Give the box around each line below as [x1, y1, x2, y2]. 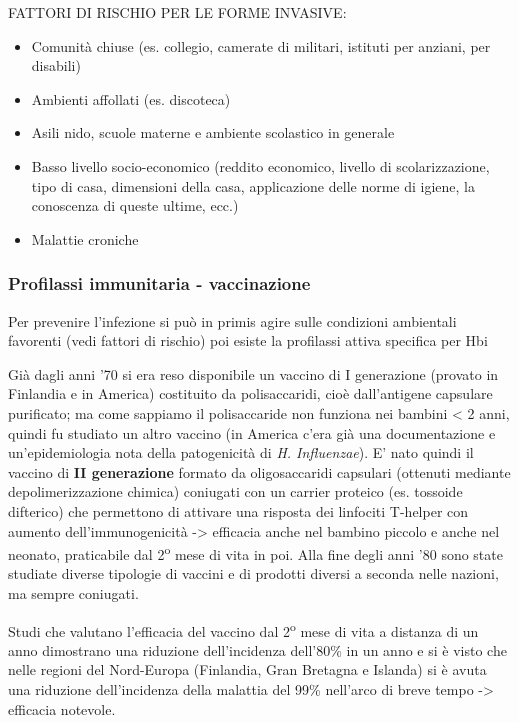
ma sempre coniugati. [8, 582, 139, 603]
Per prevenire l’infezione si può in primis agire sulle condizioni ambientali [8, 310, 457, 331]
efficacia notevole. [8, 698, 116, 719]
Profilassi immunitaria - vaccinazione [8, 271, 311, 296]
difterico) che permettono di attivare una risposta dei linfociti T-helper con [8, 500, 469, 521]
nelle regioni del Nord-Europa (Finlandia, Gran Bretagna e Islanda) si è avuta [8, 659, 487, 680]
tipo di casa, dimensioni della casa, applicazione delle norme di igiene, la [31, 175, 476, 196]
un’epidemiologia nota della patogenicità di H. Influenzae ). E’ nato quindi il [8, 442, 474, 463]
